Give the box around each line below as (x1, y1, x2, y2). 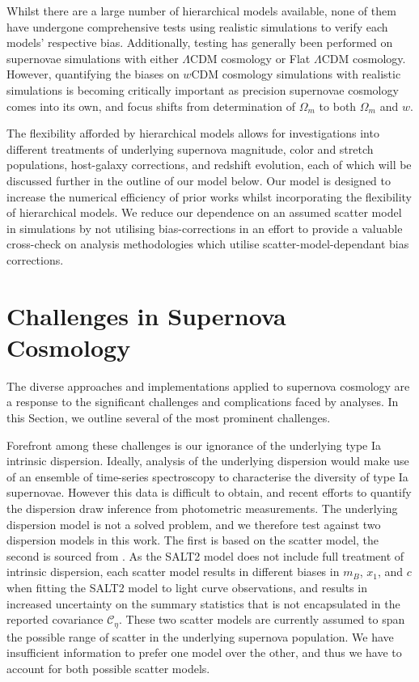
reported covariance (6, 611, 104, 628)
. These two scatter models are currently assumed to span (118, 611, 405, 628)
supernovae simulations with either (6, 49, 179, 66)
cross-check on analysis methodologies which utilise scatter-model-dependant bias (6, 235, 409, 252)
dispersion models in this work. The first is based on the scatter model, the (6, 532, 379, 549)
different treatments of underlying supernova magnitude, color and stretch (6, 140, 374, 157)
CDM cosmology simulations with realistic (191, 66, 401, 83)
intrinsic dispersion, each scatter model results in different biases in (6, 563, 340, 580)
